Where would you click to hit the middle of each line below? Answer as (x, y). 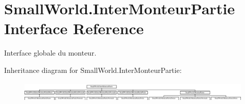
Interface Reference (74, 28)
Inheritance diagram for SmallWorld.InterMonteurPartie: (93, 70)
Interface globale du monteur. (50, 53)
